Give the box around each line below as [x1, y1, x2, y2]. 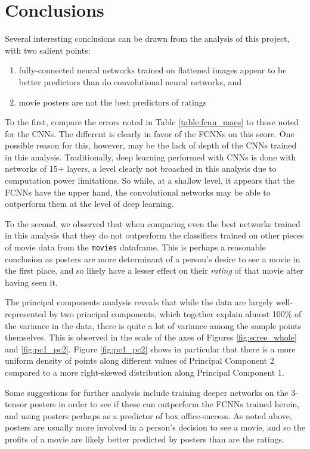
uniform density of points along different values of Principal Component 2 [5, 354, 274, 367]
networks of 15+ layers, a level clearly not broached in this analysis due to [5, 162, 277, 175]
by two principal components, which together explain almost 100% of [49, 308, 302, 320]
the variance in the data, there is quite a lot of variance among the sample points [5, 319, 302, 332]
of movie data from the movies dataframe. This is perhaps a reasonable [5, 241, 266, 253]
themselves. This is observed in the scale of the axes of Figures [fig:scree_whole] [5, 331, 297, 343]
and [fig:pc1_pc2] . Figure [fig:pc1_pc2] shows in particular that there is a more [5, 342, 296, 355]
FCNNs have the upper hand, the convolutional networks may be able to [5, 185, 271, 198]
